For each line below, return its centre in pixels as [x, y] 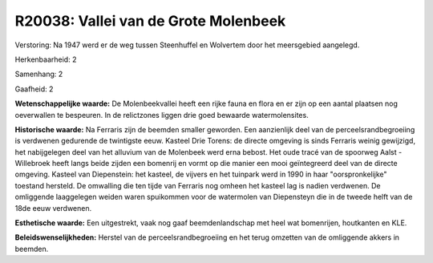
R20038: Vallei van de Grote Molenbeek [150, 21]
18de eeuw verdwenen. [53, 208]
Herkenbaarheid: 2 [46, 59]
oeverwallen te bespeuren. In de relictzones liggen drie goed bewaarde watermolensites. [162, 115]
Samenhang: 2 [39, 74]
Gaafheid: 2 [34, 89]
